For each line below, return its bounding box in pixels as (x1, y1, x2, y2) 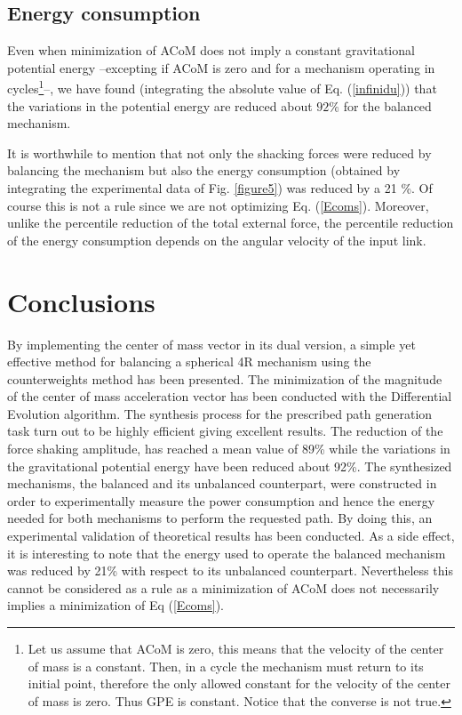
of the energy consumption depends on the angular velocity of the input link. (7, 230, 426, 249)
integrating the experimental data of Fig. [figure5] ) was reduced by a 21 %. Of (7, 179, 433, 197)
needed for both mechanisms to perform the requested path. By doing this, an (7, 509, 433, 527)
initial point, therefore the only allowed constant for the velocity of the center (28, 674, 450, 693)
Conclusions (7, 283, 155, 319)
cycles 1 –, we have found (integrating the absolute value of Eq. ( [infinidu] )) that (7, 76, 437, 98)
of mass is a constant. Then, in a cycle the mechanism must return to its (28, 656, 424, 675)
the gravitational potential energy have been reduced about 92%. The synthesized (7, 456, 452, 475)
